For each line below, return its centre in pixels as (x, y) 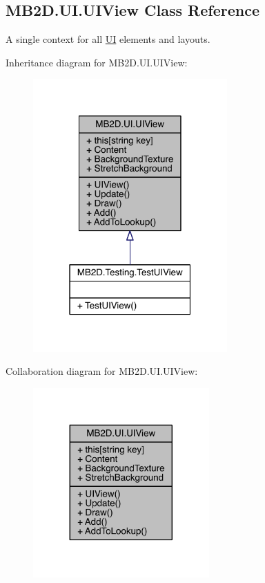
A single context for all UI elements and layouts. (108, 39)
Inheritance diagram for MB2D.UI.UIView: (97, 62)
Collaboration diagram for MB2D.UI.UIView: (102, 371)
